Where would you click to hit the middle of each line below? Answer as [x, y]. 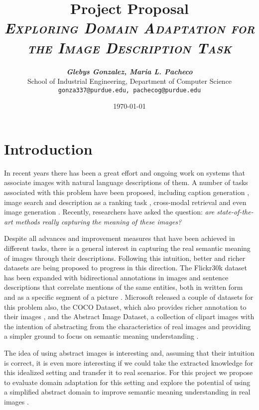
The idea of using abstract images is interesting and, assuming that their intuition [129, 352]
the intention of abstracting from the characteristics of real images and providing [128, 326]
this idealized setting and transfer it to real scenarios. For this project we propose [129, 372]
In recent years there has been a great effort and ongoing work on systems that [125, 172]
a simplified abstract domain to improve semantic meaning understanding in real [127, 392]
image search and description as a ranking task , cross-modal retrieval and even [125, 202]
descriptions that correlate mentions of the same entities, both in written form [124, 287]
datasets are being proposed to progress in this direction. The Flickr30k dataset [126, 268]
